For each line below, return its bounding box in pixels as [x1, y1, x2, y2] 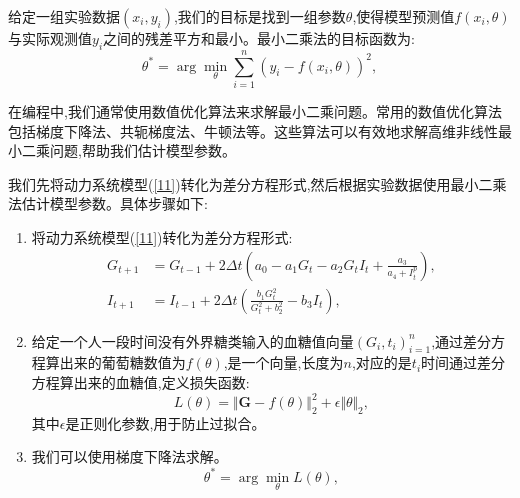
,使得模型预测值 [352, 6, 455, 26]
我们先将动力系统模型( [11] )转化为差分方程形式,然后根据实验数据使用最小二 [8, 173, 493, 194]
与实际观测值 [8, 28, 92, 48]
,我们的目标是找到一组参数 [173, 6, 346, 26]
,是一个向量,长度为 [223, 352, 344, 373]
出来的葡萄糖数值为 [59, 352, 186, 373]
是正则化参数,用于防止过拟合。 [65, 412, 266, 433]
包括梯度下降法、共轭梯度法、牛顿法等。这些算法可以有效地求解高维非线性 [8, 120, 498, 141]
